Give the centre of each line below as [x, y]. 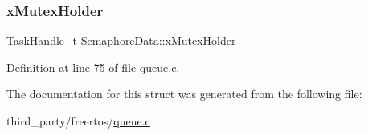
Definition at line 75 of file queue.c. [93, 67]
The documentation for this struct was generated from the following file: [184, 94]
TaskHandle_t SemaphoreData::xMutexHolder [121, 40]
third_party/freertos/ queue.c [78, 121]
